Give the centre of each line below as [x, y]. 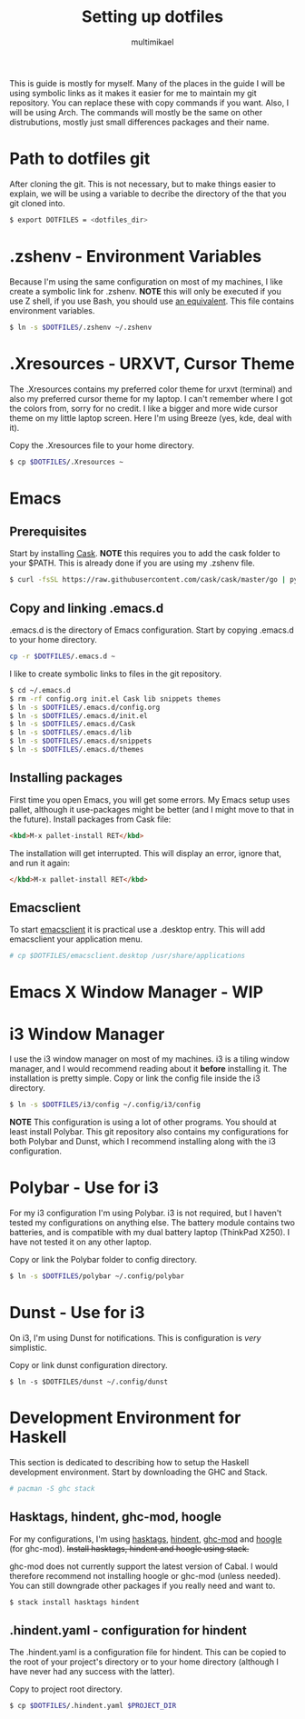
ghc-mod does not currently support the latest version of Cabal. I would [144, 1566]
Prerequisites [48, 531]
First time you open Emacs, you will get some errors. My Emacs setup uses [150, 800]
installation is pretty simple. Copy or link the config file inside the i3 [135, 1078]
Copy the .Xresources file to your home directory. [102, 445]
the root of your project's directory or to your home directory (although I [144, 1662]
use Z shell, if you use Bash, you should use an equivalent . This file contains [152, 301]
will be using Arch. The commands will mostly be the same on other [136, 112]
